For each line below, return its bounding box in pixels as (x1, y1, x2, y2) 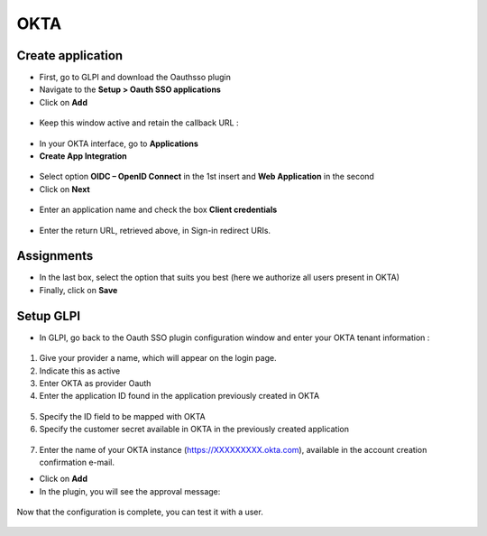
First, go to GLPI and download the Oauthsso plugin (39, 72, 232, 83)
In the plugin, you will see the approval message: (39, 485, 221, 496)
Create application (16, 48, 124, 63)
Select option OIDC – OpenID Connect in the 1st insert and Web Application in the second (39, 171, 374, 182)
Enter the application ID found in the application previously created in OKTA (39, 391, 320, 402)
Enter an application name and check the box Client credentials (39, 204, 278, 216)
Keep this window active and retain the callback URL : (39, 117, 239, 128)
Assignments (16, 248, 94, 263)
